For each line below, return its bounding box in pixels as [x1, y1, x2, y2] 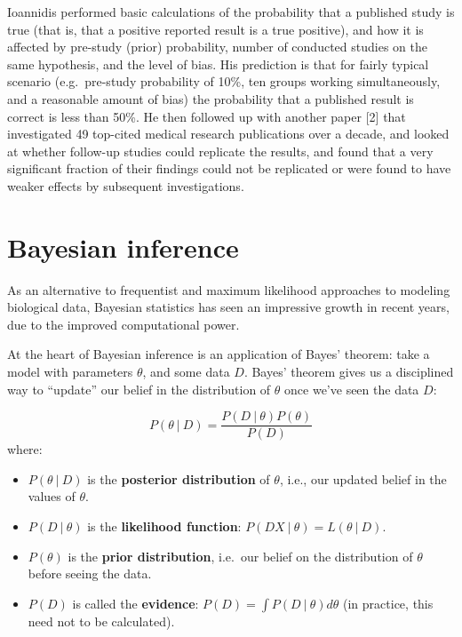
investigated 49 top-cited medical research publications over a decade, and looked [7, 124, 450, 143]
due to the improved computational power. [7, 315, 240, 333]
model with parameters [7, 362, 133, 381]
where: [7, 440, 43, 458]
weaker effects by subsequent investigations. [7, 176, 244, 195]
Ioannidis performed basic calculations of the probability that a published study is [7, 3, 455, 20]
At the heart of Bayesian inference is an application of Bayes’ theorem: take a [7, 345, 430, 363]
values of [28, 487, 76, 506]
